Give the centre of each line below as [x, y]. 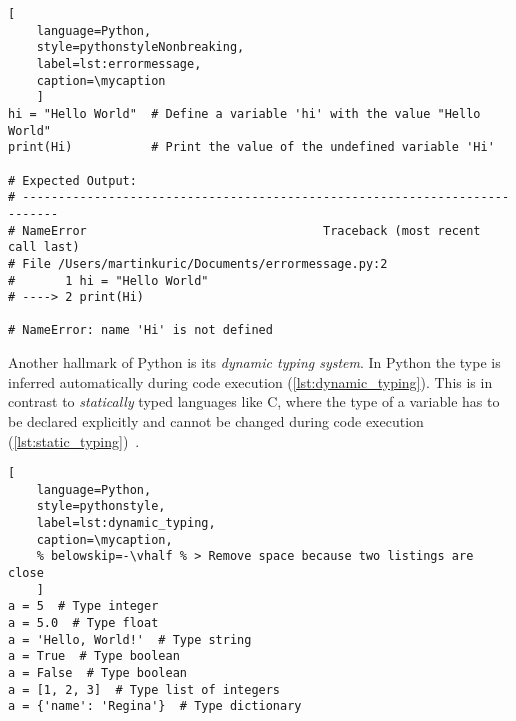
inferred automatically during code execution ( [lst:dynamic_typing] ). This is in [250, 381]
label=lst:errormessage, [119, 63]
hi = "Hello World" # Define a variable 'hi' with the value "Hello [244, 113]
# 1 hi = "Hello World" [108, 280]
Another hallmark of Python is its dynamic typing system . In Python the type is [254, 362]
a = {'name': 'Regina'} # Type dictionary [155, 706]
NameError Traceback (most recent [251, 230]
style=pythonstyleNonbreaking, [140, 47]
